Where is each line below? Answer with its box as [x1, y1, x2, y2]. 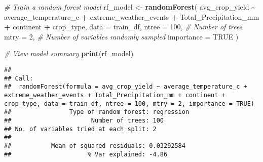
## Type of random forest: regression [4, 108, 190, 116]
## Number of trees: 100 [4, 116, 164, 124]
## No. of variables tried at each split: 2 [4, 125, 157, 133]
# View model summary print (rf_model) [4, 48, 134, 59]
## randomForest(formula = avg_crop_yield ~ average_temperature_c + [4, 83, 247, 91]
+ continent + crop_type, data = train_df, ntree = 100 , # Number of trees [4, 21, 243, 32]
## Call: [4, 74, 33, 82]
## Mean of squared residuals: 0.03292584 [4, 142, 185, 149]
